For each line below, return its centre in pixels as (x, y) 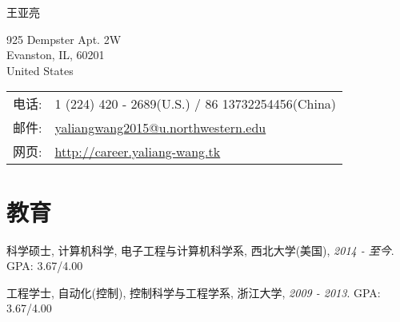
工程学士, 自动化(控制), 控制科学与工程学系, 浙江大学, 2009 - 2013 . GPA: (194, 292)
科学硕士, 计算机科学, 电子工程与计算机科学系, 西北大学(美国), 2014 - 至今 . (200, 250)
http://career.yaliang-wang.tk (138, 151)
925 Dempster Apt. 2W (64, 39)
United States (40, 70)
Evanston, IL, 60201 (56, 55)
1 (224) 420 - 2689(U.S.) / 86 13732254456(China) (196, 103)
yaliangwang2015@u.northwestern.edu (160, 127)
